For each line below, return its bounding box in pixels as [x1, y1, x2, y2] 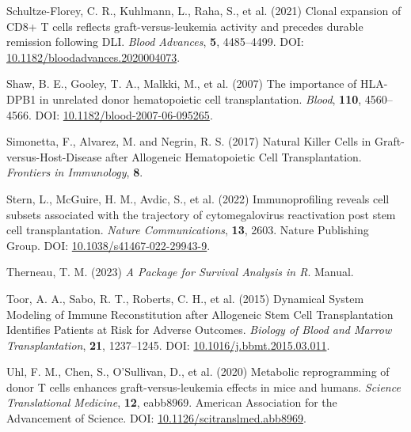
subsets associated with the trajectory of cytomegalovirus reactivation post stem [6, 206, 396, 222]
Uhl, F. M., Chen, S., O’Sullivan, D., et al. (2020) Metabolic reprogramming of [6, 363, 390, 380]
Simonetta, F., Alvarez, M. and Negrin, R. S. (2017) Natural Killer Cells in [6, 133, 371, 150]
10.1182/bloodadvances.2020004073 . [6, 48, 181, 65]
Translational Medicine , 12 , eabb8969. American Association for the [6, 394, 337, 411]
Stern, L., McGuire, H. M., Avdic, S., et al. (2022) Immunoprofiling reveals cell [6, 190, 390, 207]
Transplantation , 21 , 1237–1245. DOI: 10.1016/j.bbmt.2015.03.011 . [6, 336, 330, 353]
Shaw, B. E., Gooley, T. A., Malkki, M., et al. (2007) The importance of [6, 75, 357, 92]
